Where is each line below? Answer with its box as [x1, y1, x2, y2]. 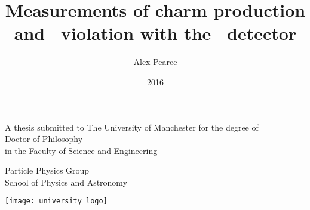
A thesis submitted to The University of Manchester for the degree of [5, 121, 259, 133]
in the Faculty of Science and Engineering [5, 144, 158, 156]
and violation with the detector [14, 21, 297, 45]
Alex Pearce [133, 55, 177, 68]
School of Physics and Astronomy [5, 175, 128, 188]
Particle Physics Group [5, 164, 90, 177]
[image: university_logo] [5, 197, 108, 206]
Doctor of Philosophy [5, 132, 83, 145]
